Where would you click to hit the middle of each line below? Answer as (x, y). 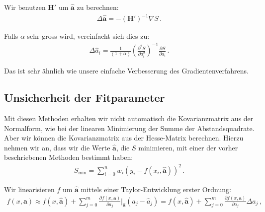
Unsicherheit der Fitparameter (85, 98)
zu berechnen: (98, 7)
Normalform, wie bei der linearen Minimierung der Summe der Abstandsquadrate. (129, 128)
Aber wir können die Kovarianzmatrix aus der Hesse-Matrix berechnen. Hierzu (124, 138)
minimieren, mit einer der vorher (188, 147)
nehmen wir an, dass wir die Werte (57, 147)
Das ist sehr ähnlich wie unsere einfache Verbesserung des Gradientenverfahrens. (126, 71)
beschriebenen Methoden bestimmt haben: (69, 157)
